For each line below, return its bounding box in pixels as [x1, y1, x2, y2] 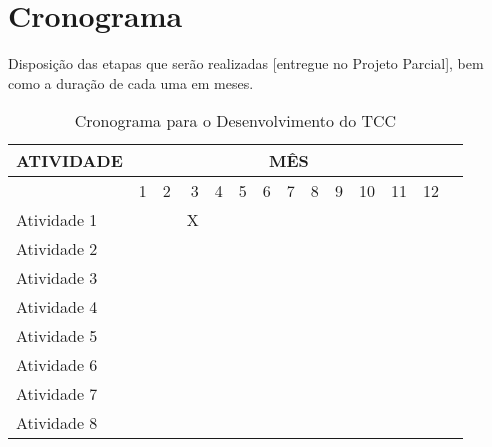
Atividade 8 [16, 411, 98, 435]
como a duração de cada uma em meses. [8, 72, 254, 93]
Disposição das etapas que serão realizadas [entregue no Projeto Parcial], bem [8, 53, 484, 74]
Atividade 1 [16, 208, 98, 232]
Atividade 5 [16, 324, 98, 348]
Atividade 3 [16, 266, 98, 290]
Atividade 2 [16, 237, 98, 261]
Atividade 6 [16, 353, 98, 377]
